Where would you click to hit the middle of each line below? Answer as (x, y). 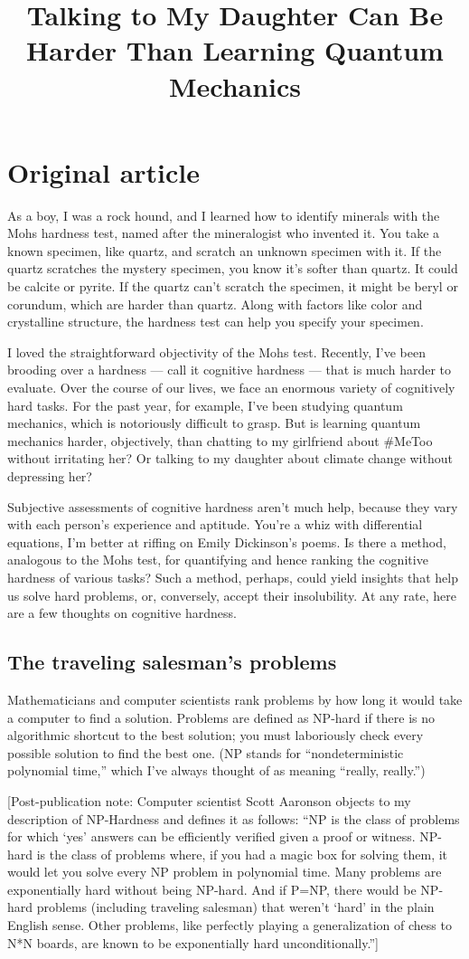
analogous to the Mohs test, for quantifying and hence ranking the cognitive (218, 560)
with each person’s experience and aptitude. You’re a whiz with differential (215, 524)
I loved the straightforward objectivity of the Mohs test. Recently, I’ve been (216, 351)
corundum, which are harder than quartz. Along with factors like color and (215, 304)
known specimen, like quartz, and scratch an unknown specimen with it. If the (225, 250)
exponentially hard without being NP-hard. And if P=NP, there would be (212, 889)
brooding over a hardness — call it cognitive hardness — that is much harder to (230, 370)
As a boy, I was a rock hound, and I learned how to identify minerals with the (224, 215)
